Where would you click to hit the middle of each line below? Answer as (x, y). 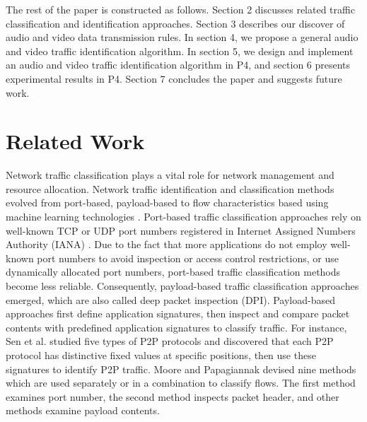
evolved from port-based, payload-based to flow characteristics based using (167, 203)
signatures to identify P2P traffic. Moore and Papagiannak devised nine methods (181, 369)
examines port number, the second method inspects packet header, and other (173, 396)
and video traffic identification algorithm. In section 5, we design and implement (180, 51)
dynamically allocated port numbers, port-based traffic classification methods (173, 272)
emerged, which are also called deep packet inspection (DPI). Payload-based (170, 299)
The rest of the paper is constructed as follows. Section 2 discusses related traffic (180, 9)
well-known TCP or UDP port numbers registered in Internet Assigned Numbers (181, 230)
